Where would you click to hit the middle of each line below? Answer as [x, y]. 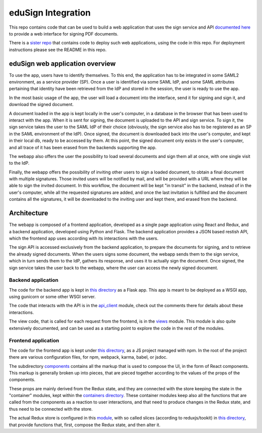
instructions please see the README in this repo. [58, 50]
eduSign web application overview [62, 63]
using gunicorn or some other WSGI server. [52, 297]
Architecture [29, 213]
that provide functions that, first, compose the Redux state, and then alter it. [85, 425]
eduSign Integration [50, 13]
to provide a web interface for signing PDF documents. [64, 34]
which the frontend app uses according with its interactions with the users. [84, 238]
